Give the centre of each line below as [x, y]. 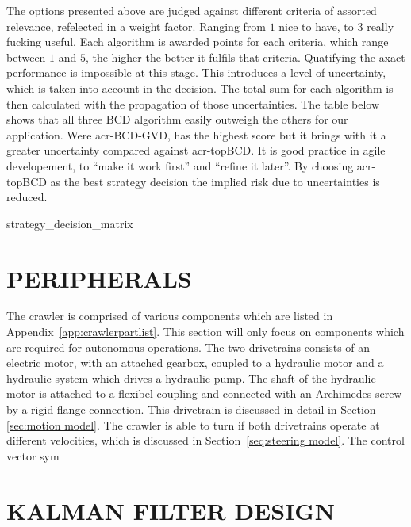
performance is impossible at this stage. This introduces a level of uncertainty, [196, 73]
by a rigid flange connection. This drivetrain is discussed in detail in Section [191, 409]
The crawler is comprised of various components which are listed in [170, 316]
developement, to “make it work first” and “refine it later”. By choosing [180, 165]
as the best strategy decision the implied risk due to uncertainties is [215, 181]
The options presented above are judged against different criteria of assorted [192, 10]
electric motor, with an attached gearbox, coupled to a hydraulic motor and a [195, 363]
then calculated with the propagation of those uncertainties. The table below [193, 103]
